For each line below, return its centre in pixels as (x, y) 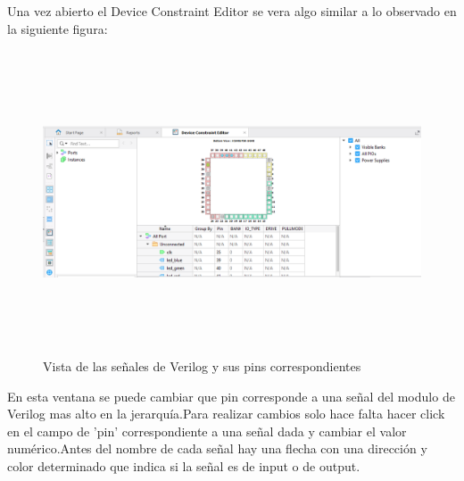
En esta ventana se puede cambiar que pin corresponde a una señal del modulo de (231, 396)
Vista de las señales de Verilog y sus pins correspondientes (202, 365)
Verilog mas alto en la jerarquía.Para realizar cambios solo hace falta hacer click (226, 414)
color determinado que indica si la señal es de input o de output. (184, 465)
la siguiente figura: (58, 28)
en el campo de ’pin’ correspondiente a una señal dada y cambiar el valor (207, 431)
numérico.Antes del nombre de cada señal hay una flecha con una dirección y (217, 448)
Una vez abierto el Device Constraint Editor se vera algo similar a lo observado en (232, 11)
